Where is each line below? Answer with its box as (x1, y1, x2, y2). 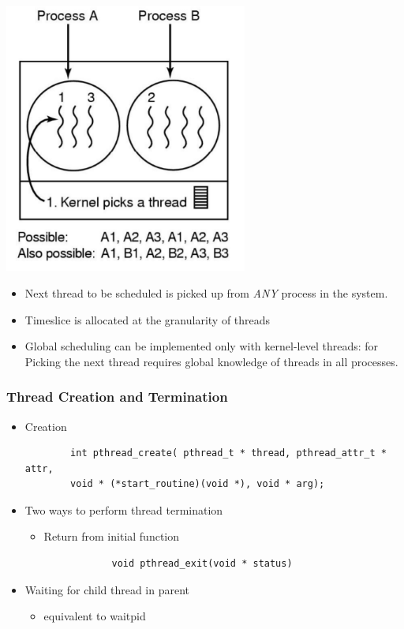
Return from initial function (43, 528, 180, 545)
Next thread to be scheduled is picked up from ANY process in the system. (24, 284, 388, 301)
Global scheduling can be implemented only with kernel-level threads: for (24, 338, 379, 354)
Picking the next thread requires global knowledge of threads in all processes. (24, 353, 398, 369)
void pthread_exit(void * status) (111, 558, 293, 570)
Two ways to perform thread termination (24, 501, 223, 518)
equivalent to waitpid (43, 608, 146, 624)
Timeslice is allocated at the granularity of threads (24, 311, 271, 328)
